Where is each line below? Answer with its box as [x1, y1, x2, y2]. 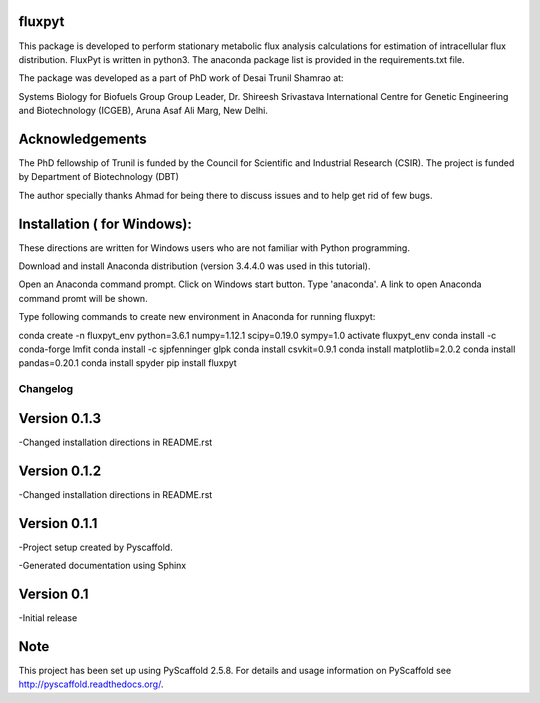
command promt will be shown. [18, 292, 149, 304]
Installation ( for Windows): [18, 215, 192, 232]
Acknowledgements [18, 130, 147, 147]
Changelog [18, 382, 74, 396]
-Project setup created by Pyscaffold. [18, 541, 174, 553]
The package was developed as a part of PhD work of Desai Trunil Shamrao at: [18, 72, 344, 84]
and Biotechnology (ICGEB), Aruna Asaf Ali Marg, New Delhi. [18, 105, 269, 117]
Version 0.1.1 [18, 515, 98, 532]
